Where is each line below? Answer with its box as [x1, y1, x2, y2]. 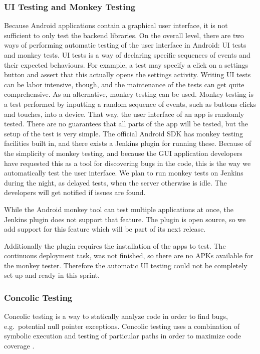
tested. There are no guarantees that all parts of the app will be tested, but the [4, 118, 248, 129]
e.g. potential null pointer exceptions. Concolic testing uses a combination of [4, 320, 240, 331]
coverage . [4, 340, 35, 351]
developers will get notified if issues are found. [4, 187, 146, 198]
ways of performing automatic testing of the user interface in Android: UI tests [4, 40, 246, 50]
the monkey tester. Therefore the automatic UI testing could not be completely [4, 260, 247, 270]
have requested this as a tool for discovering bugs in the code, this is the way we [4, 157, 251, 168]
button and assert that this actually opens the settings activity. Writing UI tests [4, 69, 251, 80]
